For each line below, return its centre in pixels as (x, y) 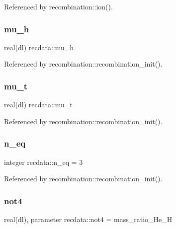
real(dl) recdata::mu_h (39, 47)
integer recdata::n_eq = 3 (44, 162)
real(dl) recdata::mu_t (38, 105)
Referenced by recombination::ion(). (58, 6)
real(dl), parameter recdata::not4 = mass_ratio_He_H (88, 219)
